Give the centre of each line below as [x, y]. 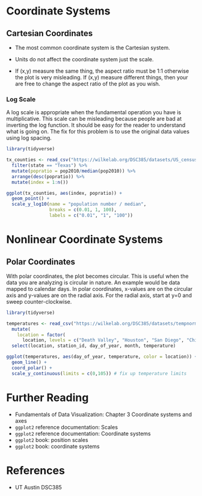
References [35, 470]
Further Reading [47, 397]
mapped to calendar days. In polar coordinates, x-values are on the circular [99, 289]
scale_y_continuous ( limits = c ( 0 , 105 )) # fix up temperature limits [99, 373]
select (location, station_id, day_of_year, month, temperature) [94, 346]
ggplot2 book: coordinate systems [57, 446]
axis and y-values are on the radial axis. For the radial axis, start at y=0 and [99, 295]
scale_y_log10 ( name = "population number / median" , [79, 204]
